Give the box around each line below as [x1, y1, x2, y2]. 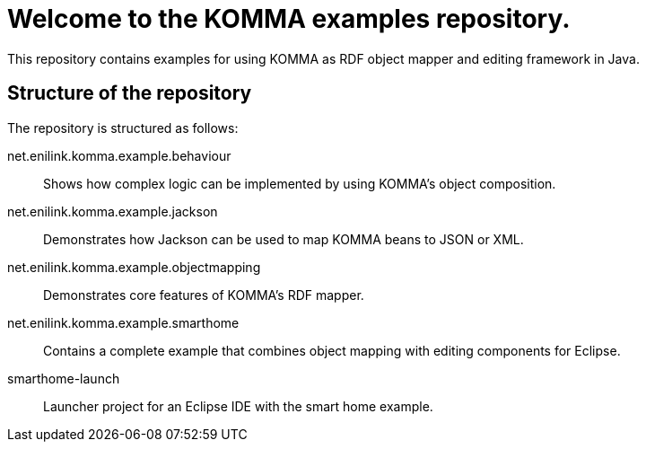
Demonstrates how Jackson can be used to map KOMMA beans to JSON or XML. [43, 231, 524, 247]
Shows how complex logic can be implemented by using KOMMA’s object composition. [43, 175, 556, 191]
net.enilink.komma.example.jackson [7, 203, 218, 219]
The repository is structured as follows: [7, 119, 239, 136]
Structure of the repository [7, 82, 252, 105]
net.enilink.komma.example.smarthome [7, 314, 240, 330]
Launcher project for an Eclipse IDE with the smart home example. [43, 398, 433, 414]
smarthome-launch [7, 370, 120, 386]
